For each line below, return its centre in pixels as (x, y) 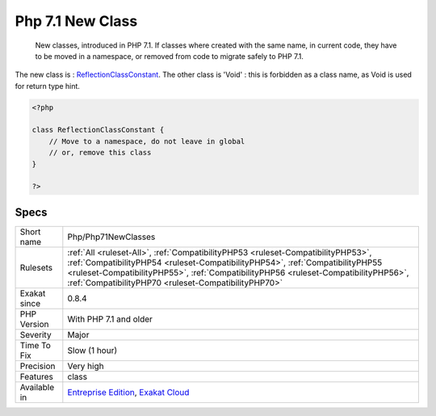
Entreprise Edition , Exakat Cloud (128, 392)
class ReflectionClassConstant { (98, 130)
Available (37, 387)
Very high (86, 366)
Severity (36, 334)
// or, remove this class (100, 153)
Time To (36, 345)
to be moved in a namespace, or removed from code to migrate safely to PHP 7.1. (170, 56)
